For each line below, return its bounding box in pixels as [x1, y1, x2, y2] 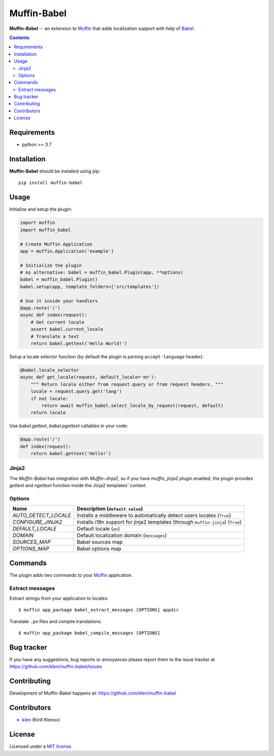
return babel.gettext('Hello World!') [30, 340, 127, 346]
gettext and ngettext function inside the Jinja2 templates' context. [9, 483, 147, 489]
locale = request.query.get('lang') [30, 389, 122, 394]
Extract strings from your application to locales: [9, 595, 109, 601]
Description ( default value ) [77, 505, 143, 512]
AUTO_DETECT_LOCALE [12, 512, 71, 519]
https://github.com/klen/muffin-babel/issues [9, 664, 102, 670]
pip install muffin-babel [18, 180, 83, 186]
